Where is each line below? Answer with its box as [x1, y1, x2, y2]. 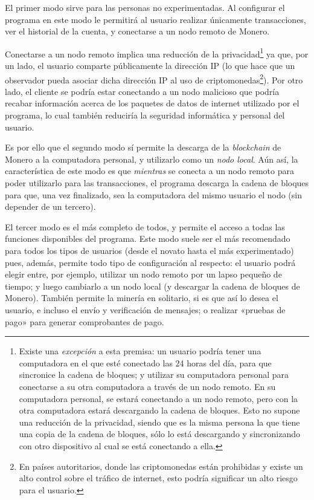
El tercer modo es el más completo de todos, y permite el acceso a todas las [5, 220, 285, 233]
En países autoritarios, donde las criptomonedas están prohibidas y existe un [19, 459, 303, 472]
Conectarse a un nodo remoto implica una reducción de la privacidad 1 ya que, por [5, 45, 309, 60]
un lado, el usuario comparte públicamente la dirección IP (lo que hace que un [5, 59, 295, 72]
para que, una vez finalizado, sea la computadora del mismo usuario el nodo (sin [5, 188, 302, 201]
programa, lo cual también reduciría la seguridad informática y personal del [5, 109, 285, 122]
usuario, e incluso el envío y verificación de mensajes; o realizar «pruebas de [5, 303, 286, 316]
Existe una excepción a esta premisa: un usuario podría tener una [19, 345, 261, 357]
